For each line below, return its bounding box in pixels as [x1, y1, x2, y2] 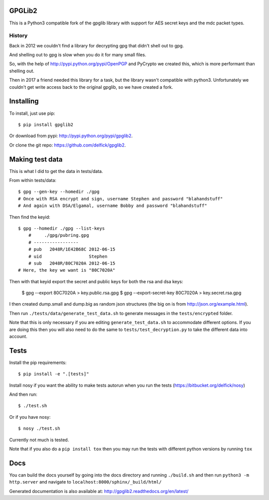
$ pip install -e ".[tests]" [18, 371, 89, 377]
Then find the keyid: [9, 214, 51, 220]
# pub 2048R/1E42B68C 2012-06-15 [28, 247, 116, 252]
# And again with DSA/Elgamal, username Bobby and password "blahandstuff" [18, 203, 207, 209]
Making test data [9, 155, 63, 164]
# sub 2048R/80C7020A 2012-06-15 [28, 260, 116, 266]
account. [9, 333, 27, 339]
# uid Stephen [28, 253, 108, 259]
